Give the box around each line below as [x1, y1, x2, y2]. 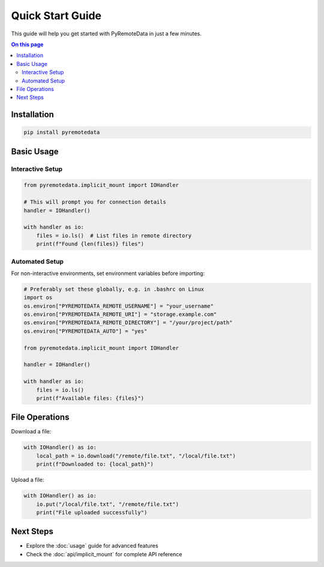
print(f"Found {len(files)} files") [36, 240, 144, 248]
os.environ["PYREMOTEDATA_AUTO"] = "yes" [23, 327, 148, 334]
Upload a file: [11, 476, 44, 484]
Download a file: [11, 428, 52, 435]
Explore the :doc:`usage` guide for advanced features [26, 542, 158, 550]
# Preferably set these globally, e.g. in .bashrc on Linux [23, 285, 205, 292]
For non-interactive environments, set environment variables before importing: [11, 270, 205, 277]
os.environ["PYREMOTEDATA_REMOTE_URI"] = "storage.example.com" [23, 311, 217, 318]
